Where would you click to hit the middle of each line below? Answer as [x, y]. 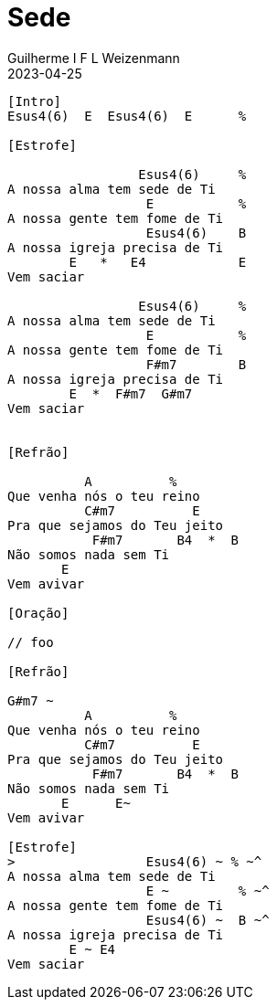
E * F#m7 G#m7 [131, 393]
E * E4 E [158, 262]
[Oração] [38, 613]
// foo [31, 642]
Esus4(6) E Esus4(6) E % [127, 116]
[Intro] [35, 101]
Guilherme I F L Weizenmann [94, 58]
